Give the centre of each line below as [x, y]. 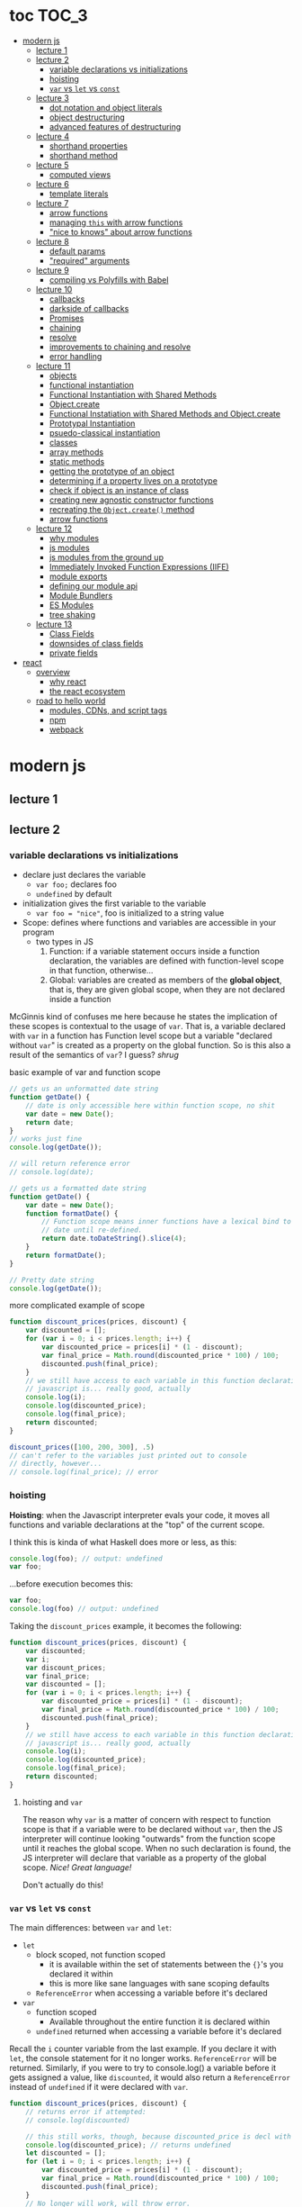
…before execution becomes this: [71, 1584]
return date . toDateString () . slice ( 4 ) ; [114, 1239]
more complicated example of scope [77, 1306]
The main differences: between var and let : [91, 1928]
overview [53, 672]
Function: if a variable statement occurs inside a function [155, 952]
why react [68, 682]
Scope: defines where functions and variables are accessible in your [149, 923]
